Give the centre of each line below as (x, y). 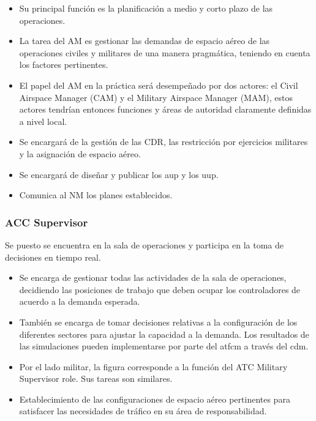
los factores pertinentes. (64, 65)
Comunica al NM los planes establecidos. (96, 195)
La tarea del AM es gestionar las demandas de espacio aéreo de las (145, 41)
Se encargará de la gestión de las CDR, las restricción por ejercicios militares (164, 142)
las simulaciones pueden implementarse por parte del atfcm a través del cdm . (164, 346)
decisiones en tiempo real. (53, 257)
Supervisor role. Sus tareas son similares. (96, 378)
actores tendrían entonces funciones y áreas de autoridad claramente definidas (165, 109)
